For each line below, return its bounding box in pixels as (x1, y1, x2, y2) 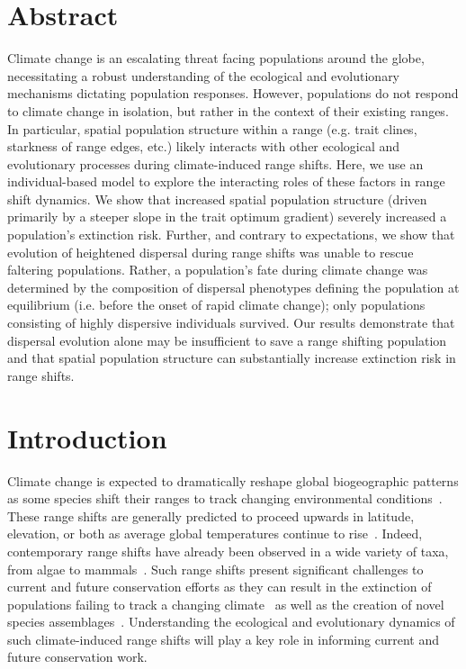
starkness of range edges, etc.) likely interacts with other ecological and (7, 137, 400, 156)
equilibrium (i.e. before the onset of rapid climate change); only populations (7, 295, 426, 314)
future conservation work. (7, 647, 148, 666)
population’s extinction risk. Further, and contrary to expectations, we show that (7, 225, 455, 244)
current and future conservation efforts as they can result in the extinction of (7, 577, 432, 596)
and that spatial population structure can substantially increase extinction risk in (7, 348, 456, 367)
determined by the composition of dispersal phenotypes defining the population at (7, 277, 460, 296)
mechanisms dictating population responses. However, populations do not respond (7, 84, 459, 103)
